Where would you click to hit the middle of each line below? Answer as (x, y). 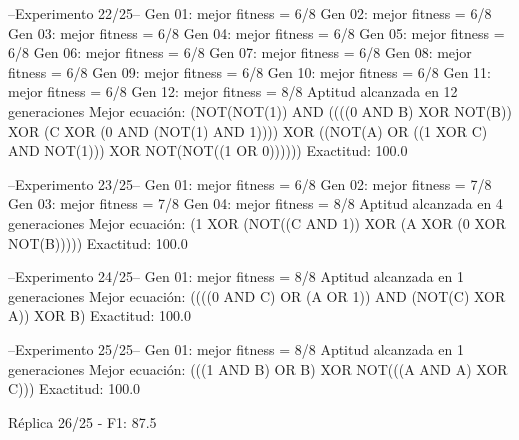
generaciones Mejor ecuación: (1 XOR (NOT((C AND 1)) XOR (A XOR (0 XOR (257, 222)
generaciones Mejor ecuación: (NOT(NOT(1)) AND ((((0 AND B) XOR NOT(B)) (260, 110)
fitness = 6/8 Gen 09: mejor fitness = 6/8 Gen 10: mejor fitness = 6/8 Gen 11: (249, 71)
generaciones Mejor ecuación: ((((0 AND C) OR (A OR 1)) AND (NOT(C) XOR (257, 295)
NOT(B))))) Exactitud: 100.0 (98, 242)
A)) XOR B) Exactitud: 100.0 (99, 315)
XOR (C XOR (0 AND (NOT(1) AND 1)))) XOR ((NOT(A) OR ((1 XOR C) (248, 130)
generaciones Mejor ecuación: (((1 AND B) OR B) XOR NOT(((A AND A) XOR (258, 368)
